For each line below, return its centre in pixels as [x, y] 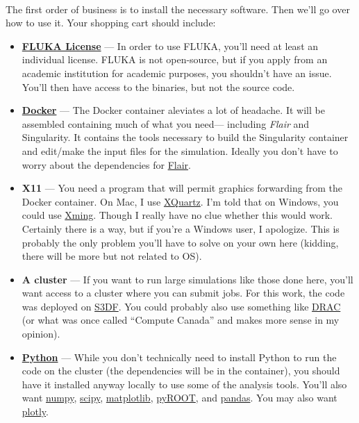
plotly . [35, 412]
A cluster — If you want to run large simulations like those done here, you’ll [187, 279]
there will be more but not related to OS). [112, 256]
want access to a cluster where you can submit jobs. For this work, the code [183, 293]
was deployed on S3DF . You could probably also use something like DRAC [181, 306]
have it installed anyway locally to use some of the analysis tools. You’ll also [184, 384]
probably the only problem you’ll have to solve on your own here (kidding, [180, 242]
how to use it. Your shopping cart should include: [111, 23]
